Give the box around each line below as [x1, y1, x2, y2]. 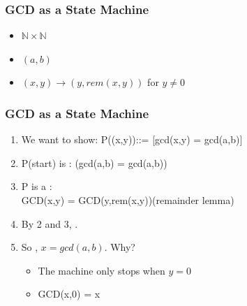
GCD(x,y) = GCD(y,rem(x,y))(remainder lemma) [21, 193, 234, 207]
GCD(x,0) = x [38, 286, 100, 301]
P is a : [21, 179, 52, 194]
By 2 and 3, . [21, 216, 78, 231]
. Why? [104, 240, 135, 254]
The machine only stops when [38, 263, 165, 277]
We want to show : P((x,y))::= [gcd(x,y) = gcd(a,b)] [21, 132, 243, 147]
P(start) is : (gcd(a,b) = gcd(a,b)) [21, 155, 167, 170]
